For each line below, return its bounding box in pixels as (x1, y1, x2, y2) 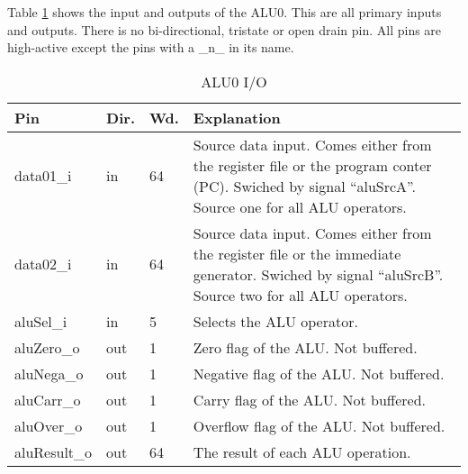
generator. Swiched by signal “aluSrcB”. (193, 263, 444, 285)
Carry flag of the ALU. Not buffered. (193, 388, 426, 410)
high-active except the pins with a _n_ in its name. (7, 38, 294, 57)
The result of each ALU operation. (193, 441, 411, 462)
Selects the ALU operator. (193, 310, 358, 332)
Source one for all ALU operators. (193, 196, 407, 217)
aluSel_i (14, 310, 67, 332)
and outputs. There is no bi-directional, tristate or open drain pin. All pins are (7, 20, 442, 39)
